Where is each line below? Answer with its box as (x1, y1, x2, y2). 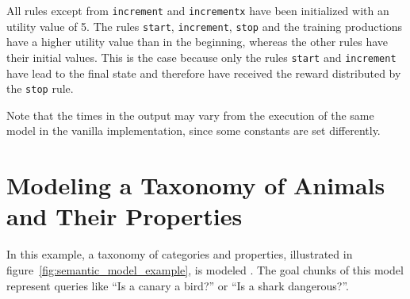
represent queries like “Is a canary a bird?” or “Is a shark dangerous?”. (6, 277, 350, 293)
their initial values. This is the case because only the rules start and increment (6, 48, 397, 65)
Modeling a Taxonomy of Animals (6, 169, 385, 201)
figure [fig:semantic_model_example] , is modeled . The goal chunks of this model (6, 261, 404, 278)
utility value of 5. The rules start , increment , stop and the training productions (6, 17, 403, 34)
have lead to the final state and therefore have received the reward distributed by (6, 64, 401, 81)
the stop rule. (6, 80, 74, 97)
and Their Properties (6, 200, 243, 232)
